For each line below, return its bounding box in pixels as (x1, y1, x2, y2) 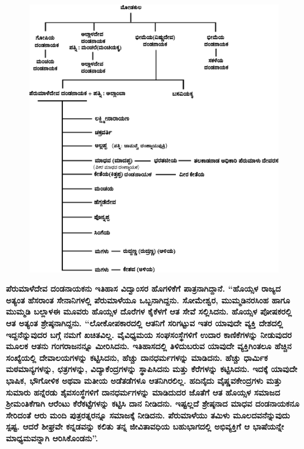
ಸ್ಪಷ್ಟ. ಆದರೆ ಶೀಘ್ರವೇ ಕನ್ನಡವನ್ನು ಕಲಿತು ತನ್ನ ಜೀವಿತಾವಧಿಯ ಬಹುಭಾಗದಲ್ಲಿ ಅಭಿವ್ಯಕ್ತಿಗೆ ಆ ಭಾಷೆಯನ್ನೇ (6, 420, 284, 433)
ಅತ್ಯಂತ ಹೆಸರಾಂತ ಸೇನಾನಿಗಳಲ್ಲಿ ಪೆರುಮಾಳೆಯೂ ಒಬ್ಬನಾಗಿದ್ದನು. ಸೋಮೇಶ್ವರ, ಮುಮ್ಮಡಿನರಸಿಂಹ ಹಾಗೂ (6, 293, 290, 306)
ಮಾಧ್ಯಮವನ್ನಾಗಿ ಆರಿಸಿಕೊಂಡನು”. (6, 431, 98, 444)
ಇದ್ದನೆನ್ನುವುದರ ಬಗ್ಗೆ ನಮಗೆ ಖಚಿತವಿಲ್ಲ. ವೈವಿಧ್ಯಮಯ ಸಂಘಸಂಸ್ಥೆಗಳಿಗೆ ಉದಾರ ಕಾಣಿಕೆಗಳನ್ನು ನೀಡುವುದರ (6, 328, 292, 340)
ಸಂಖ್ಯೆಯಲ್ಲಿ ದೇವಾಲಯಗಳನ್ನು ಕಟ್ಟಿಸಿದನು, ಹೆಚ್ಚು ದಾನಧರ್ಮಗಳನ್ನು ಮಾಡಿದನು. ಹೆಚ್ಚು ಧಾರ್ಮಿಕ (6, 351, 268, 363)
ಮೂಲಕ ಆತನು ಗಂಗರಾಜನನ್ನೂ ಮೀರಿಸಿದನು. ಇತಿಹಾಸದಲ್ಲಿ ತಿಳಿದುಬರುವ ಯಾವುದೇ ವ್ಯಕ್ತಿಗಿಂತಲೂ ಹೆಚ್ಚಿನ (6, 340, 292, 352)
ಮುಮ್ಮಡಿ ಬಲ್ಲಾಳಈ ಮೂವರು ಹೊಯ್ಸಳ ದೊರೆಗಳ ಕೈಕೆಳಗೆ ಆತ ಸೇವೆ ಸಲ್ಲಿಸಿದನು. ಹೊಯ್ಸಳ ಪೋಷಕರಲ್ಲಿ (6, 305, 292, 318)
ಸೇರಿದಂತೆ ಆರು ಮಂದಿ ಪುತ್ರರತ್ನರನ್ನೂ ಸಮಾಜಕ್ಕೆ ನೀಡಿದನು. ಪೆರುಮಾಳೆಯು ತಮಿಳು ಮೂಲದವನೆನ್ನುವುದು (6, 409, 290, 421)
